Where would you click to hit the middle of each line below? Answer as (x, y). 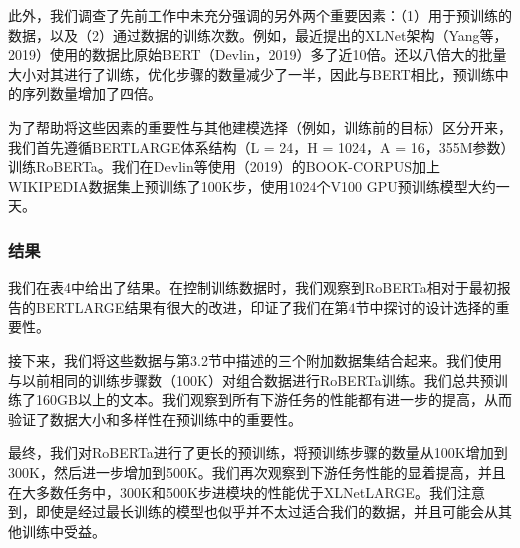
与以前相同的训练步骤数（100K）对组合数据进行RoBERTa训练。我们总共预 (251, 379)
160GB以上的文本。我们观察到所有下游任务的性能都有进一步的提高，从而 (273, 399)
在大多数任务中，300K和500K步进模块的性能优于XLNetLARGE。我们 (232, 491)
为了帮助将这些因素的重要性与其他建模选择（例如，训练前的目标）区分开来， (260, 126)
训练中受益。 (63, 530)
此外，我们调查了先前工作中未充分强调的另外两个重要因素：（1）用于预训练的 (260, 15)
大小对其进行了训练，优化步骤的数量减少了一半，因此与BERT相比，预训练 (251, 73)
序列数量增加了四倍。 (91, 93)
